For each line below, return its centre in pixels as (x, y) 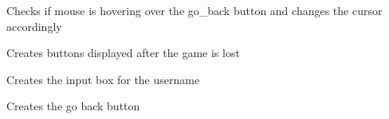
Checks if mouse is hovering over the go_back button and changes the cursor (194, 10)
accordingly (34, 26)
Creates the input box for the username (103, 79)
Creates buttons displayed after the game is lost (123, 53)
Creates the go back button (73, 106)
